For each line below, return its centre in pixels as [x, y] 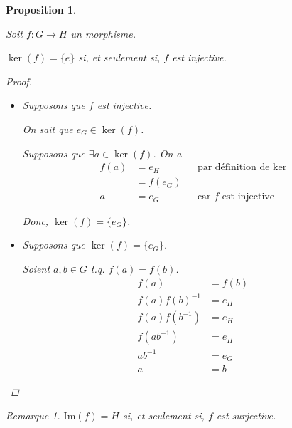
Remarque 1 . [33, 415]
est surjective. [246, 415]
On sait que [48, 129]
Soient [36, 268]
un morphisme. [103, 33]
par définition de [233, 168]
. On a [167, 153]
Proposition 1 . [41, 9]
